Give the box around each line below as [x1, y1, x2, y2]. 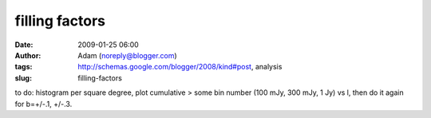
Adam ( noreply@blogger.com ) [77, 50, 177, 60]
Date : [14, 40, 34, 49]
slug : [14, 73, 32, 83]
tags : [14, 62, 33, 72]
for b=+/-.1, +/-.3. [14, 99, 73, 108]
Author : [14, 50, 42, 60]
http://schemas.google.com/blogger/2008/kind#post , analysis [77, 62, 283, 72]
